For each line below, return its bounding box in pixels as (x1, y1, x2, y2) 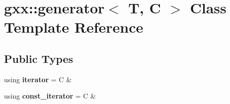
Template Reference (4, 17, 144, 37)
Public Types (4, 51, 74, 66)
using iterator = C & (4, 74, 72, 84)
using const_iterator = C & (4, 91, 96, 101)
